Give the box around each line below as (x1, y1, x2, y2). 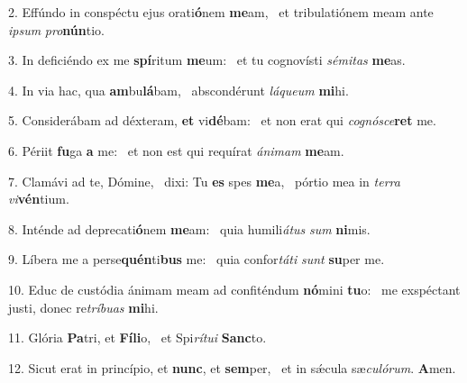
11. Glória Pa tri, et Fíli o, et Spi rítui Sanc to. (8, 328, 267, 347)
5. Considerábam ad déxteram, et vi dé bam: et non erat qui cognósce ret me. (8, 111, 436, 130)
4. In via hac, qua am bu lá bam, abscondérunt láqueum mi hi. (8, 80, 349, 99)
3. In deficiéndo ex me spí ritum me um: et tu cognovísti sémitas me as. (8, 50, 406, 69)
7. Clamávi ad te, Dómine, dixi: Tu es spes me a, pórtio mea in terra (8, 171, 400, 190)
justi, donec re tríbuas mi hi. (8, 297, 159, 316)
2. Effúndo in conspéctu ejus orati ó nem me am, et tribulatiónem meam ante (8, 3, 434, 21)
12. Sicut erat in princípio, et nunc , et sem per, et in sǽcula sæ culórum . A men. (8, 358, 456, 377)
